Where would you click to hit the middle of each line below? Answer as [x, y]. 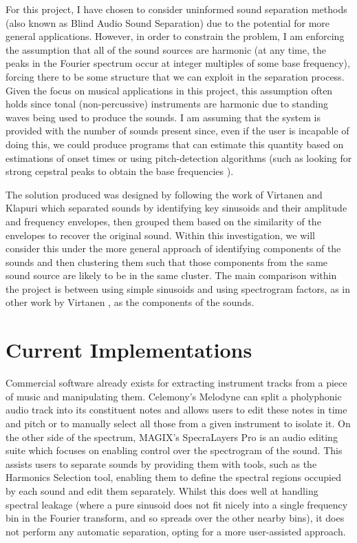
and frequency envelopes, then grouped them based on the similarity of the [163, 221]
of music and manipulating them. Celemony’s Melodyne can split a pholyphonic [174, 396]
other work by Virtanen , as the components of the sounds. [130, 302]
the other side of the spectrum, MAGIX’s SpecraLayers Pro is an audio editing [172, 437]
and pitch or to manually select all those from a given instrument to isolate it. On [178, 423]
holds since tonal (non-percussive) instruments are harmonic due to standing [167, 104]
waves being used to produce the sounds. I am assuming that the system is [163, 117]
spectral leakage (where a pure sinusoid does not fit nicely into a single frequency [177, 504]
